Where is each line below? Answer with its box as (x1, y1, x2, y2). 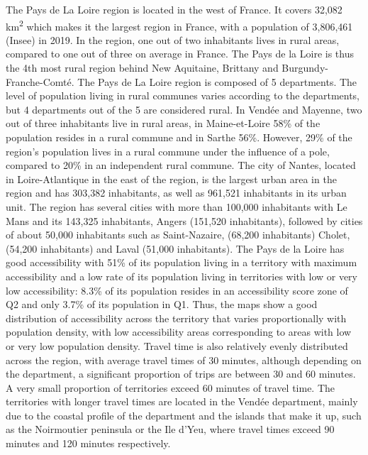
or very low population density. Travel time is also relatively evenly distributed (6, 338, 348, 353)
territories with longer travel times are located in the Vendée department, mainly (6, 394, 358, 409)
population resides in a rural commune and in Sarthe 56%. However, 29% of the (6, 130, 352, 144)
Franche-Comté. (6, 74, 74, 89)
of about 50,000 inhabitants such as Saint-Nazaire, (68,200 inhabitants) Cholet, (6, 227, 350, 242)
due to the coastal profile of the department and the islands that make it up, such (6, 407, 362, 422)
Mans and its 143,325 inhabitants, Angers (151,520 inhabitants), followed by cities (6, 213, 363, 228)
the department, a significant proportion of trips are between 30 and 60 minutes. (6, 366, 356, 381)
